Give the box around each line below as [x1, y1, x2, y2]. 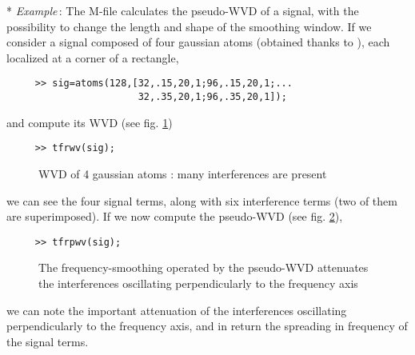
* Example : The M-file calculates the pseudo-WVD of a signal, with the [6, 2, 359, 18]
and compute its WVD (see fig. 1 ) [6, 114, 173, 130]
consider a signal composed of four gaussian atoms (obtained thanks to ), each [6, 34, 390, 50]
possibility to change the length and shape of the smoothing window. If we [6, 18, 372, 34]
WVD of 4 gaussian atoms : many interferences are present [38, 165, 327, 181]
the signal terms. [6, 333, 89, 349]
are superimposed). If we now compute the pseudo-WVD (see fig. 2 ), [6, 208, 343, 225]
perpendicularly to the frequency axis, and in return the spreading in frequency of [6, 317, 408, 334]
